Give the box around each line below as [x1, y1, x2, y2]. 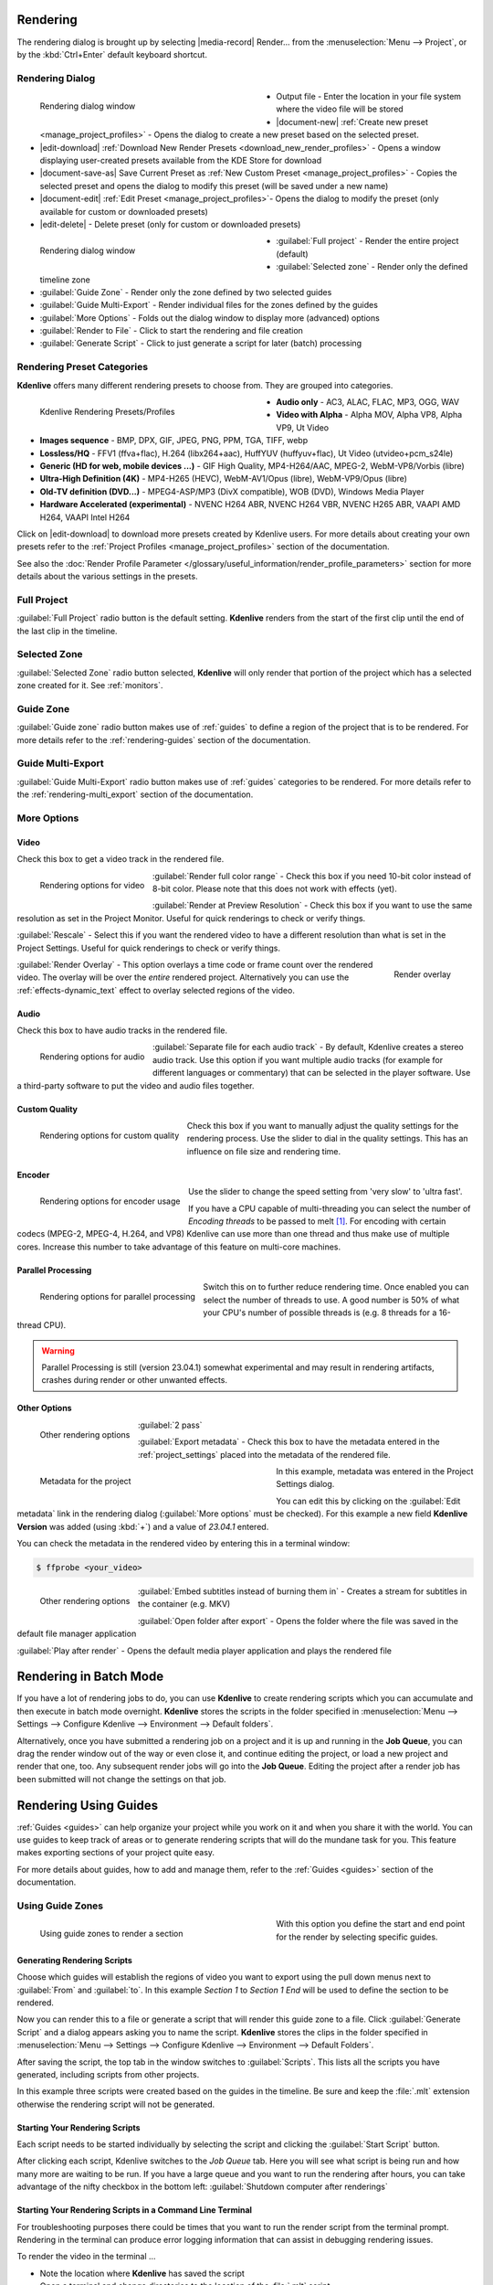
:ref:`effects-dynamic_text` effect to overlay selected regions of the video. [16, 984, 296, 995]
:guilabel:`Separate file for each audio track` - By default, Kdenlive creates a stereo [152, 1042, 465, 1053]
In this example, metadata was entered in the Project [276, 1466, 474, 1477]
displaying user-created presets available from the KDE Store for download [39, 155, 322, 165]
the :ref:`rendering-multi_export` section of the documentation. [16, 789, 254, 800]
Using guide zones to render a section [39, 1929, 184, 1940]
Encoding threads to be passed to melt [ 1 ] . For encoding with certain [187, 1216, 446, 1227]
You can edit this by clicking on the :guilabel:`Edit [276, 1495, 461, 1506]
